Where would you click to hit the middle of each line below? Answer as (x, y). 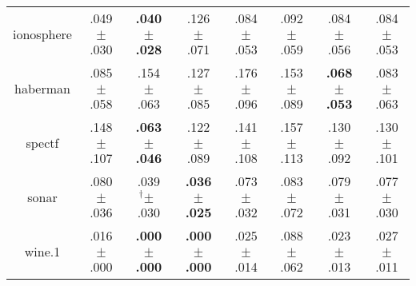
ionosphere (42, 34)
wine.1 (42, 251)
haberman (42, 88)
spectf (42, 142)
